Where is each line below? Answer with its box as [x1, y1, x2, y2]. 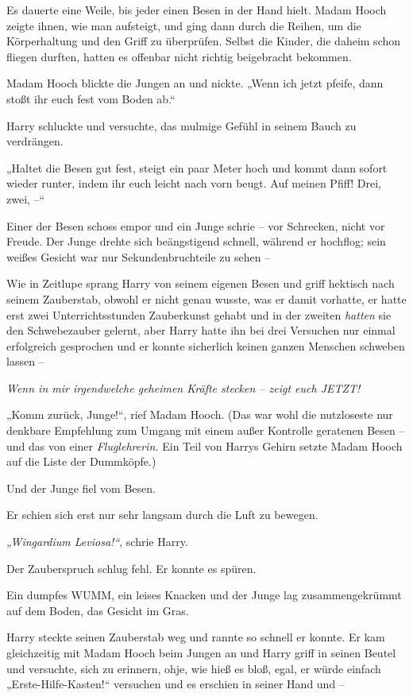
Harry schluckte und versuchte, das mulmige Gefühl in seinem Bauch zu [6, 117, 357, 134]
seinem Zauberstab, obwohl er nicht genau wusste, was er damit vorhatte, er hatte [6, 290, 407, 307]
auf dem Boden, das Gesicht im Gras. [6, 602, 189, 618]
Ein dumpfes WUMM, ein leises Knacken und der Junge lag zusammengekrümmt [6, 587, 402, 603]
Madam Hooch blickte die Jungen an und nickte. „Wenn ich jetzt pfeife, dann [6, 75, 384, 91]
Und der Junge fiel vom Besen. [6, 479, 156, 496]
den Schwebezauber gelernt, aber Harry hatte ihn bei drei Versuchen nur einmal [6, 322, 396, 339]
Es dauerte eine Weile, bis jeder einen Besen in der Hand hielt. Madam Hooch [6, 2, 387, 17]
